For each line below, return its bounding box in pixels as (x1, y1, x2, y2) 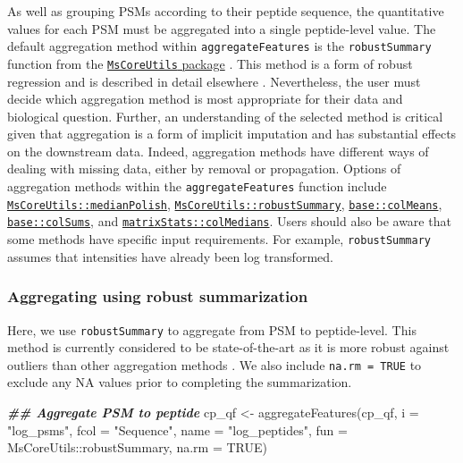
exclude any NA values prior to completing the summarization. (7, 373, 352, 391)
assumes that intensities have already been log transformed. (7, 247, 333, 265)
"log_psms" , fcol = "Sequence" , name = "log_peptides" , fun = (7, 420, 348, 439)
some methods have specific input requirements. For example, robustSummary (7, 230, 432, 248)
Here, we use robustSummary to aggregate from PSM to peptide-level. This (7, 320, 417, 339)
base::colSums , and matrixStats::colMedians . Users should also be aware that (7, 212, 451, 231)
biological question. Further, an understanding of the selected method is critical (7, 106, 443, 125)
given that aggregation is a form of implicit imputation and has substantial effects (7, 124, 457, 143)
